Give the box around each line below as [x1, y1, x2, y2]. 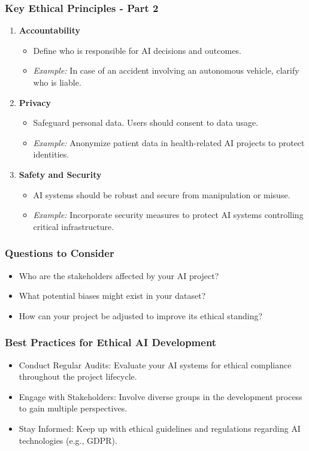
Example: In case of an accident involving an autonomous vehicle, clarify [33, 64, 299, 77]
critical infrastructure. [33, 220, 114, 232]
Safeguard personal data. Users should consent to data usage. [33, 116, 259, 129]
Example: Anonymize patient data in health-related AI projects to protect [33, 136, 305, 149]
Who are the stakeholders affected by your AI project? [19, 269, 219, 282]
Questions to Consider [5, 246, 114, 261]
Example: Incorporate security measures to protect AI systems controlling [33, 208, 304, 221]
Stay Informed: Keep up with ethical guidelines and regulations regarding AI [19, 422, 301, 434]
